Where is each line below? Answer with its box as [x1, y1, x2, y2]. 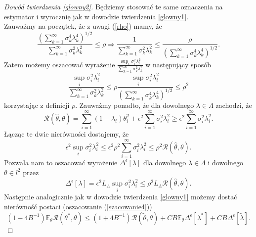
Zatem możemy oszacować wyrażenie [4, 59, 115, 69]
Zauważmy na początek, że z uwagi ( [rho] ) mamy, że [4, 21, 162, 31]
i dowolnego [208, 157, 244, 167]
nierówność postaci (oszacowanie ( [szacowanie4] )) [4, 201, 152, 211]
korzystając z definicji [4, 100, 70, 110]
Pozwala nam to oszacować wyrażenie [4, 157, 118, 167]
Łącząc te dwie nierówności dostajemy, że [4, 129, 129, 139]
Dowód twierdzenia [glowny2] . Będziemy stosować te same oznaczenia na [4, 1, 223, 11]
